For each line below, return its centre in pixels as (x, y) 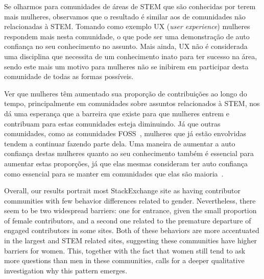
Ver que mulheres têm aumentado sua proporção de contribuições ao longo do (126, 93)
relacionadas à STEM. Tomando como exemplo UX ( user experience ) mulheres (127, 26)
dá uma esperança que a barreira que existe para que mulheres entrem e (117, 113)
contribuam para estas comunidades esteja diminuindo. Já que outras (112, 123)
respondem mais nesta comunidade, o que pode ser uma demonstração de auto (127, 36)
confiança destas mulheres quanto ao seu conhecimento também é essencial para (129, 153)
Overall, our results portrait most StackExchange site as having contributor (122, 191)
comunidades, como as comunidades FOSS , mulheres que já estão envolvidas (125, 133)
